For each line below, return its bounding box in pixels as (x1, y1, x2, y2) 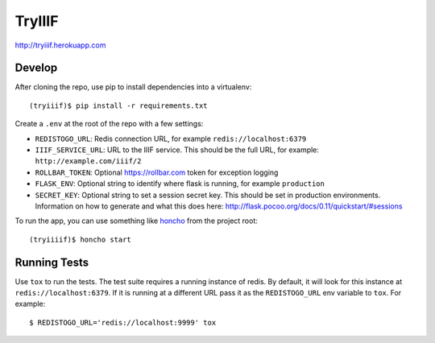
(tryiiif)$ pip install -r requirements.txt (29, 101, 209, 110)
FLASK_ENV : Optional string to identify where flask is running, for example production (35, 179, 325, 188)
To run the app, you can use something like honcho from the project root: (14, 216, 258, 225)
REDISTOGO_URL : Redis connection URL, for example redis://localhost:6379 (35, 134, 307, 143)
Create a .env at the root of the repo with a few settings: (14, 119, 204, 129)
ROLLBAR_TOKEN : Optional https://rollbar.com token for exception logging (35, 167, 279, 177)
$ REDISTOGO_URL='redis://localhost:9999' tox (29, 318, 217, 327)
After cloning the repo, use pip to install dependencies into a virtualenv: (14, 82, 252, 92)
